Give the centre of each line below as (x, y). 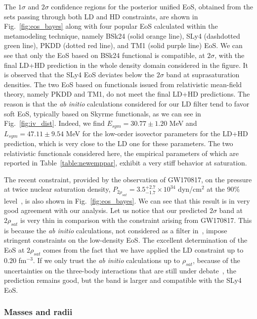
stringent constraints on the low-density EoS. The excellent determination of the (126, 240)
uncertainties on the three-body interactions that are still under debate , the (120, 270)
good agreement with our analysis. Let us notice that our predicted (106, 210)
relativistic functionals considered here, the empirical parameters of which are (122, 153)
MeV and (183, 123)
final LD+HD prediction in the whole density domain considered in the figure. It (126, 65)
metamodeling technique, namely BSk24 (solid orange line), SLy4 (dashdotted (122, 35)
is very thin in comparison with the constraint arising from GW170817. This (136, 220)
